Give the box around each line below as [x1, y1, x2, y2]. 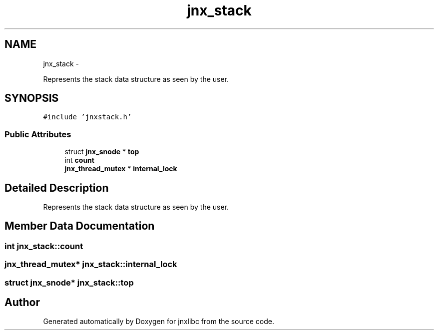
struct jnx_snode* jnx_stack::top [4, 277, 134, 288]
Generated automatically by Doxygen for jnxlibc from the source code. [43, 317, 274, 326]
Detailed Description [4, 181, 109, 194]
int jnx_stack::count [4, 241, 83, 251]
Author [4, 296, 40, 309]
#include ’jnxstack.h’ [43, 113, 132, 121]
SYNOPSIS [4, 92, 59, 105]
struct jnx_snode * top [64, 147, 139, 156]
